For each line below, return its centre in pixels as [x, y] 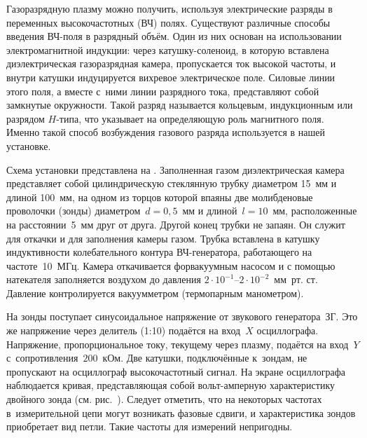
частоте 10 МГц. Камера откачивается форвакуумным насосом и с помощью [171, 265]
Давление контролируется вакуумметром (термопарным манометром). [155, 293]
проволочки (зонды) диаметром [74, 211]
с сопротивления [42, 358]
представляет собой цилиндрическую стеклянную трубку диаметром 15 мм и [172, 183]
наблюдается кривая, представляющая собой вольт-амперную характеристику [171, 385]
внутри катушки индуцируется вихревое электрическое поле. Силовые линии [171, 77]
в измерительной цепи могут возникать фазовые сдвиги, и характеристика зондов [181, 412]
